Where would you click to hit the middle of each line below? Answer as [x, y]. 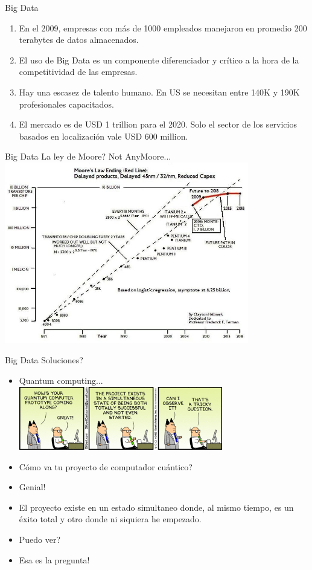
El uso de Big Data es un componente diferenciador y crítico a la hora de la [159, 60]
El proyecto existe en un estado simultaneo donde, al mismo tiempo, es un [156, 507]
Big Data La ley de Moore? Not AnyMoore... [88, 156]
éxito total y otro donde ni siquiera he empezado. [110, 519]
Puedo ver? [40, 539]
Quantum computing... [61, 380]
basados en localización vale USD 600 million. [103, 136]
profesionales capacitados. [66, 104]
